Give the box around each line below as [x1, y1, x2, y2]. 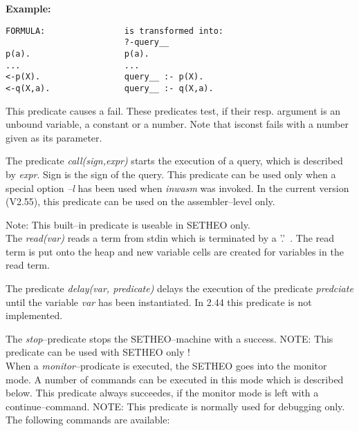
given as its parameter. [6, 130, 102, 144]
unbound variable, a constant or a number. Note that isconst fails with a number [6, 117, 349, 131]
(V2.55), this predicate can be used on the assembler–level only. [6, 194, 275, 209]
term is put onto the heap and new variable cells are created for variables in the [6, 244, 344, 258]
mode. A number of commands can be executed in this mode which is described [6, 372, 344, 386]
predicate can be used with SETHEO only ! [6, 345, 190, 359]
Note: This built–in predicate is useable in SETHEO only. [6, 217, 250, 231]
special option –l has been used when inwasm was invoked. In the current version [6, 180, 349, 195]
